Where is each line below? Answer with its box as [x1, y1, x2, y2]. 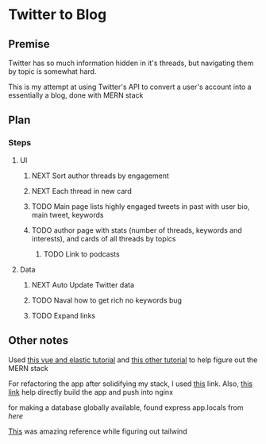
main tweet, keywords [31, 210, 104, 219]
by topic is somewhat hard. [8, 67, 97, 76]
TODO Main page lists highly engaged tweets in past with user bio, [31, 201, 250, 211]
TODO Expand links [31, 311, 96, 320]
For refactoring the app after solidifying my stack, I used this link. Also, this [8, 379, 253, 388]
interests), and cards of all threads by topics [31, 234, 176, 243]
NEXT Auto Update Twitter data [31, 280, 135, 289]
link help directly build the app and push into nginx [8, 387, 173, 396]
